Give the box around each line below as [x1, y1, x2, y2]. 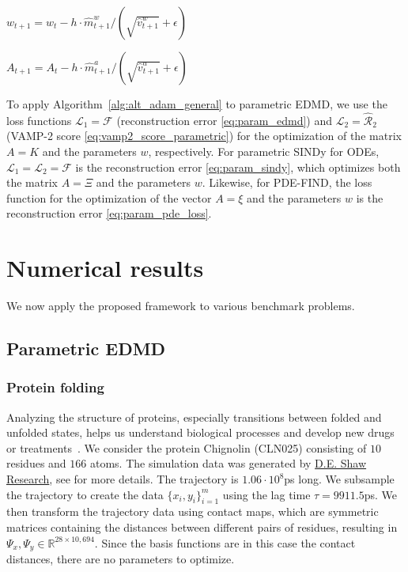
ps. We [364, 486, 398, 502]
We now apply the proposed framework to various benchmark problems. [6, 297, 355, 314]
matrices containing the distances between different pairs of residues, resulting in [6, 519, 398, 536]
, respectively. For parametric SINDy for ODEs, [148, 143, 380, 159]
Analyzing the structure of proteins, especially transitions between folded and [6, 408, 382, 425]
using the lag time [222, 486, 311, 502]
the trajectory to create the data [6, 486, 164, 502]
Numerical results [6, 252, 204, 284]
